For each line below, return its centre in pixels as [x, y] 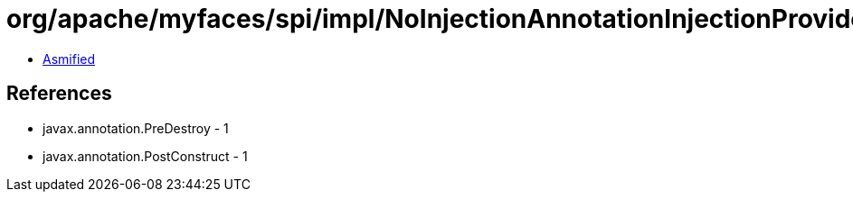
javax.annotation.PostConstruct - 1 [145, 156]
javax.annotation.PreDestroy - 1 [136, 128]
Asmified [69, 59]
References [59, 94]
